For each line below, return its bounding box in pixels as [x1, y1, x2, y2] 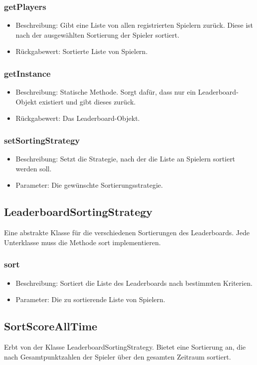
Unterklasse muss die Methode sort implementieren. [4, 237, 161, 247]
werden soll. [15, 163, 51, 173]
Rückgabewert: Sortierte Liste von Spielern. [15, 46, 148, 56]
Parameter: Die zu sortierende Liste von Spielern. [15, 294, 165, 305]
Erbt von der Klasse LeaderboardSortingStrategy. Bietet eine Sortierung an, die [4, 342, 246, 352]
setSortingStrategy [4, 134, 80, 146]
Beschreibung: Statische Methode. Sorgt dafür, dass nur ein [15, 87, 196, 97]
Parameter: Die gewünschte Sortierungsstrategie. [15, 180, 163, 190]
